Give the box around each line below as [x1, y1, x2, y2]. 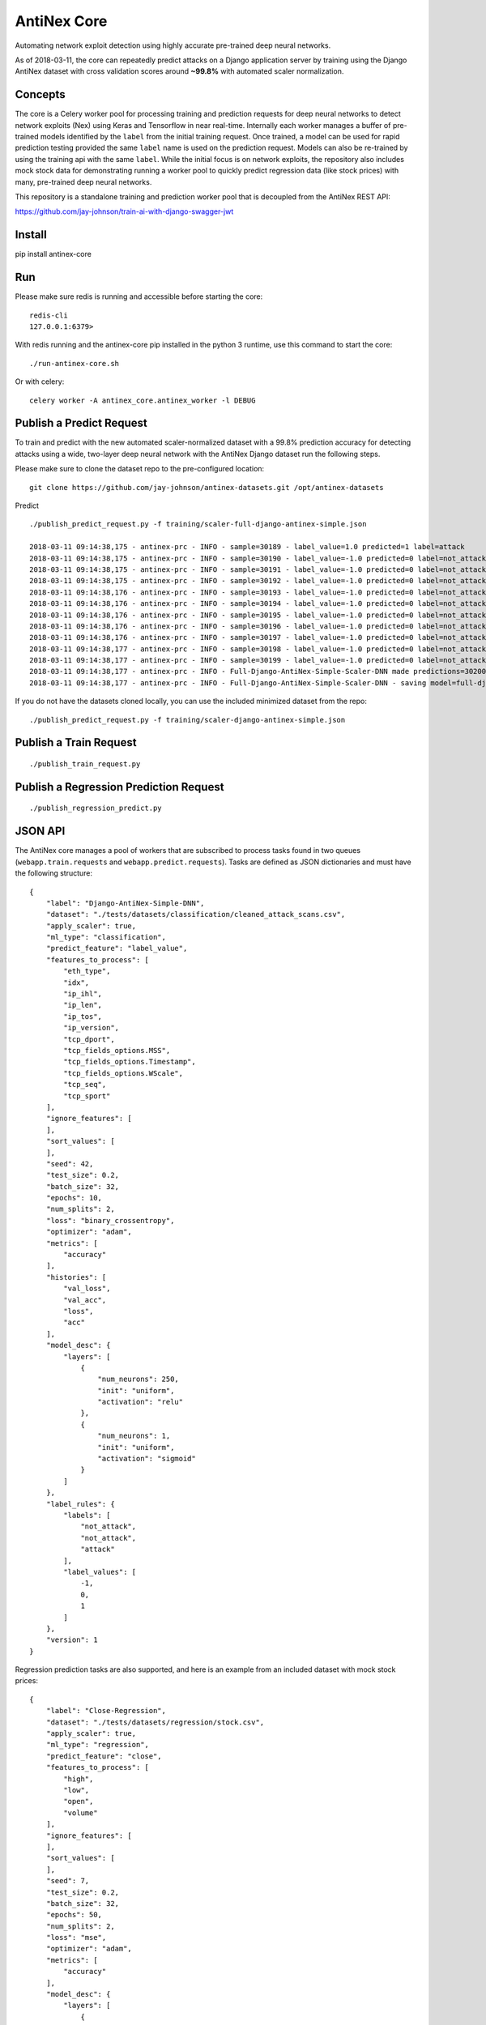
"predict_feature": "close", [45, 1751, 162, 1761]
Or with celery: [15, 377, 65, 386]
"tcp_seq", [63, 1080, 107, 1089]
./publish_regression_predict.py [29, 804, 162, 813]
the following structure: [15, 868, 93, 878]
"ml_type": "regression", [45, 1740, 150, 1750]
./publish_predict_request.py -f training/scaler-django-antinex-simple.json [29, 715, 346, 724]
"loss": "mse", [45, 1933, 107, 1942]
